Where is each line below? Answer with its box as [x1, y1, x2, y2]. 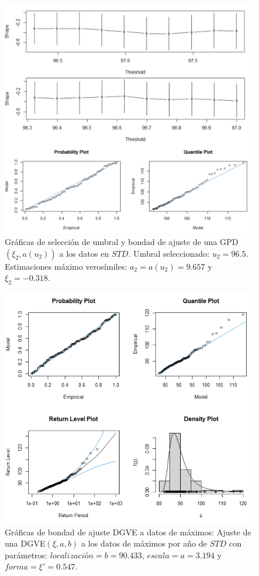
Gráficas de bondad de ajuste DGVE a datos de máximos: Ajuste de [5, 525, 251, 538]
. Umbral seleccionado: [128, 247, 210, 259]
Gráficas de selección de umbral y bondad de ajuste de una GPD [5, 235, 238, 247]
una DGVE [5, 537, 45, 549]
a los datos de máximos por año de [81, 537, 207, 549]
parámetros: [5, 548, 48, 561]
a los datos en [59, 247, 109, 259]
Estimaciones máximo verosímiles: [5, 260, 127, 272]
